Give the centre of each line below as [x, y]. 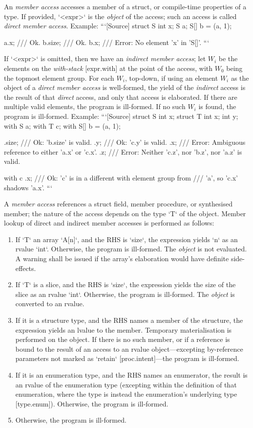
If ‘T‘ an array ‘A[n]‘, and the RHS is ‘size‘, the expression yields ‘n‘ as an [126, 239]
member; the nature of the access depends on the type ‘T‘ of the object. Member [125, 213]
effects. [26, 268]
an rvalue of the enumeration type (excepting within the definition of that [126, 384]
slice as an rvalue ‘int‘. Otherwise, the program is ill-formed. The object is [125, 294]
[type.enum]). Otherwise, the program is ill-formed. [92, 403]
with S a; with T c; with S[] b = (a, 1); [62, 125]
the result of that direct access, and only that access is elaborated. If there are [121, 97]
